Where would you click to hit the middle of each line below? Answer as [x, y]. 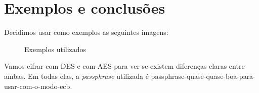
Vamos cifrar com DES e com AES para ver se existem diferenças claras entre [124, 66]
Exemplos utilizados [55, 49]
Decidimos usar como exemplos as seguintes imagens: [86, 32]
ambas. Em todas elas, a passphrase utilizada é [76, 76]
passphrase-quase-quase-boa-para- [203, 76]
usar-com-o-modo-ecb [37, 86]
